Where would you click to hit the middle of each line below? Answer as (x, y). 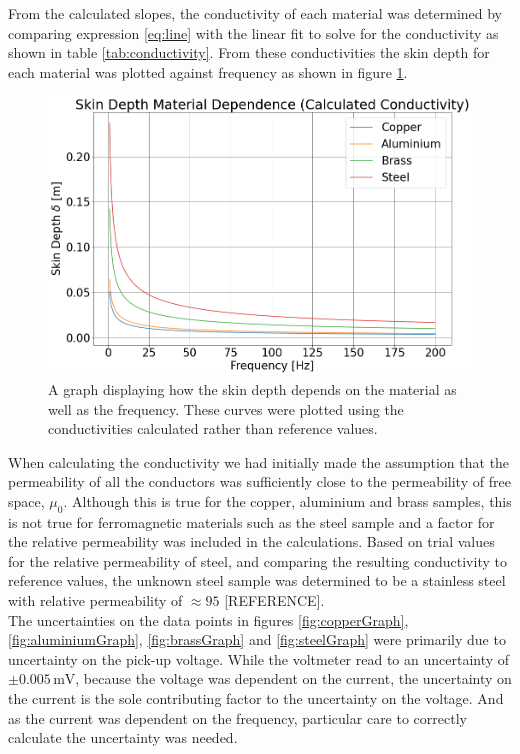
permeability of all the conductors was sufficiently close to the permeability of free (259, 481)
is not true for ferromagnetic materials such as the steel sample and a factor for (251, 521)
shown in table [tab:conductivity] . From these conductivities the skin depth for (249, 52)
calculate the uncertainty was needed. (123, 737)
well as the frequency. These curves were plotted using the (226, 408)
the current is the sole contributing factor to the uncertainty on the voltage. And (256, 698)
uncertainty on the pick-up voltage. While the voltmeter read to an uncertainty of (259, 658)
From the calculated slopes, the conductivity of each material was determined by (255, 13)
